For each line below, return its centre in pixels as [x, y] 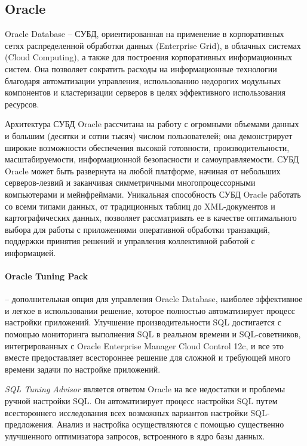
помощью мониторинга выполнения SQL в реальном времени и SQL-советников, [153, 334]
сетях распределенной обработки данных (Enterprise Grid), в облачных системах [153, 45]
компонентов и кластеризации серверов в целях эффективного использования [145, 92]
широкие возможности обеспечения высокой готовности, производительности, [147, 147]
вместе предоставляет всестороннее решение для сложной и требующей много [148, 357]
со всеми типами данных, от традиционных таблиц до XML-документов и [140, 206]
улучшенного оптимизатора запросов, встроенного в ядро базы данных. [135, 436]
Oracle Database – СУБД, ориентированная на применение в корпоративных [145, 34]
